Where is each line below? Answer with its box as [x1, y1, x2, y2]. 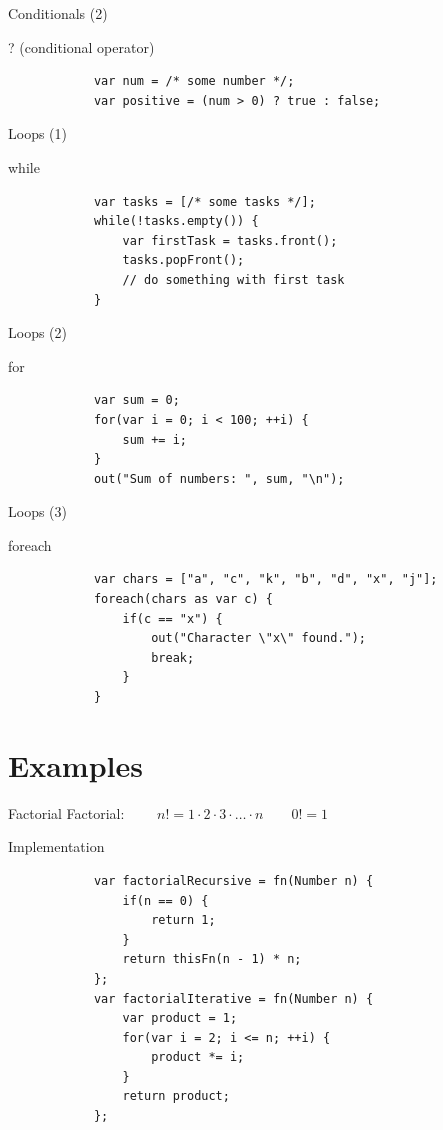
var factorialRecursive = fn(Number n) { [93, 873, 374, 888]
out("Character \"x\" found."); [151, 631, 366, 646]
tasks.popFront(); [122, 253, 245, 268]
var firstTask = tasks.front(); [122, 233, 338, 248]
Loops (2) [8, 322, 67, 343]
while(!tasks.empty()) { [93, 214, 259, 229]
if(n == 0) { [122, 893, 209, 908]
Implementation [8, 836, 105, 857]
